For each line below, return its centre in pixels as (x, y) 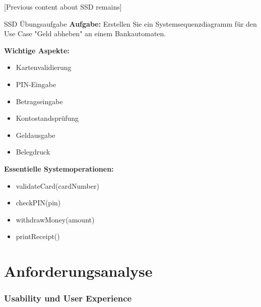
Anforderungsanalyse (78, 271)
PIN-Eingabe (36, 84)
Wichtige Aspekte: (37, 50)
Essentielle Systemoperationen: (59, 168)
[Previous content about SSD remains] (63, 7)
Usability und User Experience (68, 298)
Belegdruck (33, 152)
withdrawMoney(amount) (55, 219)
